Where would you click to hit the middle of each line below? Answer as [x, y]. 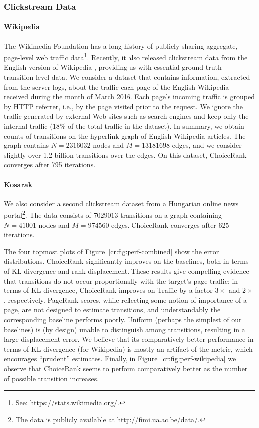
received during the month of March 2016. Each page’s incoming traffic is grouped [129, 96]
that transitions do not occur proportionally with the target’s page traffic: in [121, 280]
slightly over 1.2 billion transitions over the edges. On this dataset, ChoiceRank [125, 155]
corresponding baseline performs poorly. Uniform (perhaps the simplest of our [123, 319]
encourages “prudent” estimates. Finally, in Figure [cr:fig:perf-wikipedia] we [120, 358]
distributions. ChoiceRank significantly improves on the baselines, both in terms [126, 261]
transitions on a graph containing [171, 215]
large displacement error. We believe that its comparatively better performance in [129, 339]
